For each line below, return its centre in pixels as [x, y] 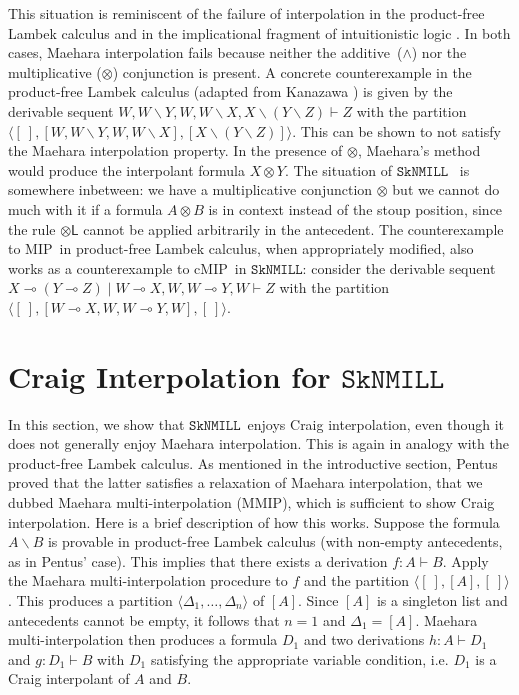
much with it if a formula [85, 208]
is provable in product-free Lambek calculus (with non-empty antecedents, [275, 541]
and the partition [357, 580]
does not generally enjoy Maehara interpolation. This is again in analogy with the [258, 443]
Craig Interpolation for [169, 375]
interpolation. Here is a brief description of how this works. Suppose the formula [254, 521]
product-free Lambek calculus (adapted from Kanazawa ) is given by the [230, 91]
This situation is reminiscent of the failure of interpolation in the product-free [246, 13]
